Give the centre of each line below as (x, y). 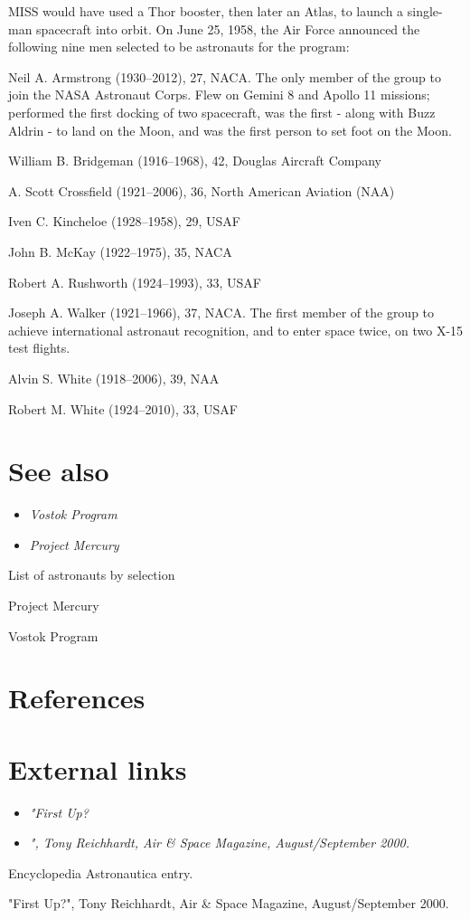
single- (425, 11)
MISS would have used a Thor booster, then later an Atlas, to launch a (206, 11)
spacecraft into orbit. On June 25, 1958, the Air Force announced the (228, 28)
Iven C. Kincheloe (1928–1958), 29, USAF (124, 221)
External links (98, 768)
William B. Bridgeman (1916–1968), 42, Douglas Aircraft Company (195, 161)
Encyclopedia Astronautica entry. (101, 872)
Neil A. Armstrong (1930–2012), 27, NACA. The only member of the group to (225, 76)
